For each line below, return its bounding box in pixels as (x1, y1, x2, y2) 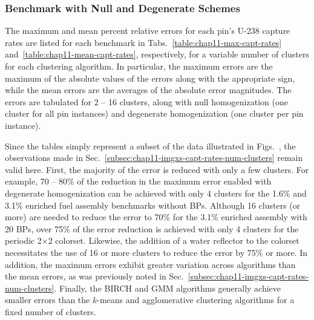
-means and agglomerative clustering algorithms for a (97, 293, 295, 306)
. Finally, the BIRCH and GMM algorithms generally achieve (54, 281, 281, 294)
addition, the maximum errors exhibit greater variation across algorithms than (5, 258, 296, 270)
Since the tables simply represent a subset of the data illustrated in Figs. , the (5, 139, 296, 152)
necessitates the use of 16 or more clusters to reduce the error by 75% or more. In (5, 246, 308, 258)
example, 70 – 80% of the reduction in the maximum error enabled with (5, 175, 272, 188)
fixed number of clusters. (5, 305, 96, 318)
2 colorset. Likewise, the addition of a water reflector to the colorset (48, 234, 299, 247)
